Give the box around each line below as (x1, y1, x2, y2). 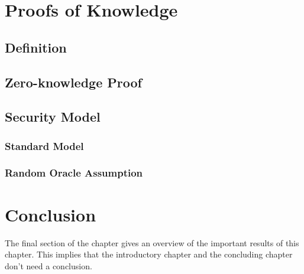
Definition (5, 38, 67, 56)
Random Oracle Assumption (5, 165, 143, 180)
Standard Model (5, 138, 84, 153)
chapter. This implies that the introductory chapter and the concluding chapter (5, 248, 293, 260)
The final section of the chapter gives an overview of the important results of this (5, 236, 299, 249)
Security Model (5, 107, 101, 126)
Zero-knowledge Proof (5, 73, 142, 91)
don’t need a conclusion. (5, 259, 92, 272)
